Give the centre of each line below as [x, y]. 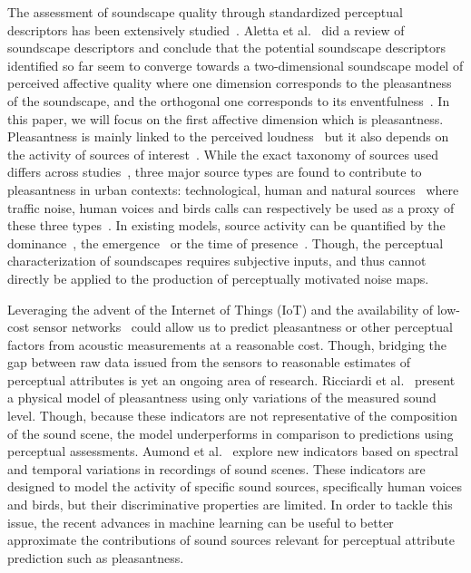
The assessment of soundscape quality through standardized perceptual [205, 12]
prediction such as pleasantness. [96, 557]
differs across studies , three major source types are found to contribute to [215, 172]
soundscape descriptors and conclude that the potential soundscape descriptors [227, 48]
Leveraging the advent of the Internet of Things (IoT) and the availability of [220, 309]
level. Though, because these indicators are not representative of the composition [232, 416]
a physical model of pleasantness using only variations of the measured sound [222, 398]
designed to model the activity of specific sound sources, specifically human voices [235, 486]
